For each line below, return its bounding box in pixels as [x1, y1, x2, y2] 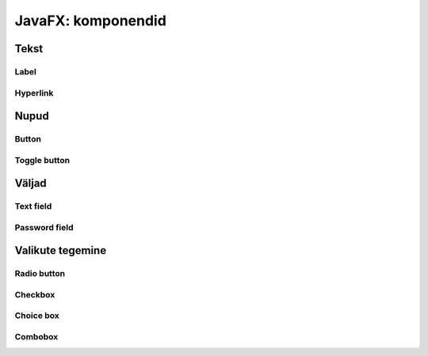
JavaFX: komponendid [14, 12, 166, 29]
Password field [14, 222, 74, 233]
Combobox [14, 331, 59, 343]
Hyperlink [14, 87, 54, 98]
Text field [14, 201, 52, 212]
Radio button [14, 268, 66, 279]
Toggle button [14, 154, 71, 165]
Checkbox [14, 289, 55, 300]
